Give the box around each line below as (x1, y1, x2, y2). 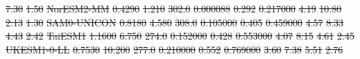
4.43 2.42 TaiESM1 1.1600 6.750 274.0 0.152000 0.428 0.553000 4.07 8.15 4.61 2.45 (6, 28, 354, 43)
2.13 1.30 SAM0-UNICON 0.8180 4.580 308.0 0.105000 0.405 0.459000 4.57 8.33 (6, 15, 344, 29)
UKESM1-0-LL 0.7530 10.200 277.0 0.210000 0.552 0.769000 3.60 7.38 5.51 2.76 (6, 42, 343, 56)
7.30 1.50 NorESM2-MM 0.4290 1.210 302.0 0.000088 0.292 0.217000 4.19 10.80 (6, 1, 342, 15)
